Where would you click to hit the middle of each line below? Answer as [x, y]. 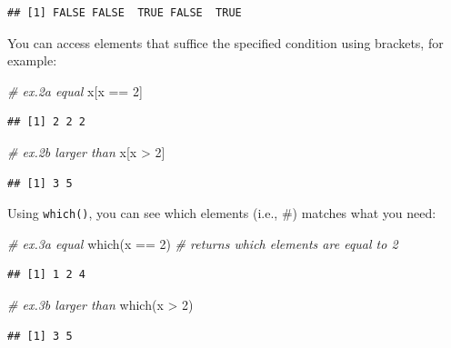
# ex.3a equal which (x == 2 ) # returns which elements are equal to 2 [203, 243]
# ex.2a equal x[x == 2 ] [75, 90]
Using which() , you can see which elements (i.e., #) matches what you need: [222, 213]
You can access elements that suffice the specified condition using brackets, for [225, 42]
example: [32, 60]
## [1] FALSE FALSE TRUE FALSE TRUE [125, 13]
